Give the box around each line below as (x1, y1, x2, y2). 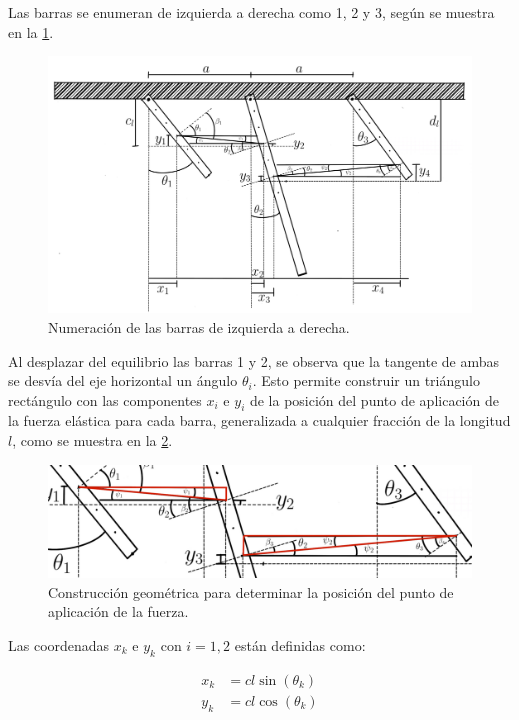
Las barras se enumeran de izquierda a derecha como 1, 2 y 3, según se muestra (8, 2, 495, 22)
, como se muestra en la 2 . (12, 430, 173, 451)
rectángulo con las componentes (8, 389, 202, 410)
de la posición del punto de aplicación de (249, 389, 499, 410)
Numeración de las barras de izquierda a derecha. (48, 316, 350, 337)
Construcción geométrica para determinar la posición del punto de (48, 581, 454, 602)
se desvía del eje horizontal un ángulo (8, 370, 238, 391)
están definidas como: (234, 634, 366, 655)
